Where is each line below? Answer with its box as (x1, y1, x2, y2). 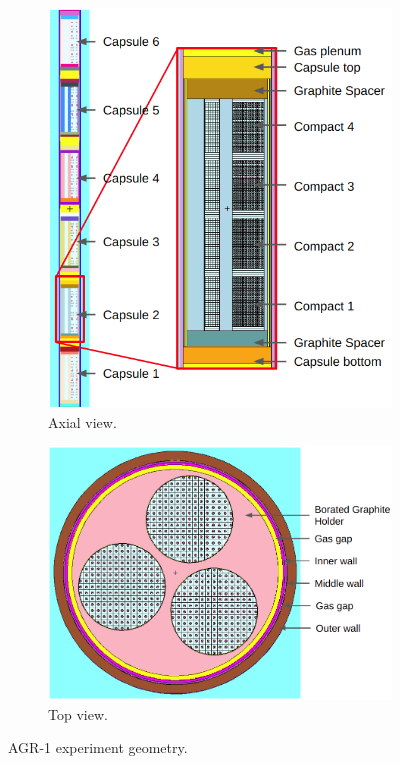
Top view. (48, 703, 108, 724)
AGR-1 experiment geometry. (8, 737, 188, 758)
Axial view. (48, 411, 117, 432)
